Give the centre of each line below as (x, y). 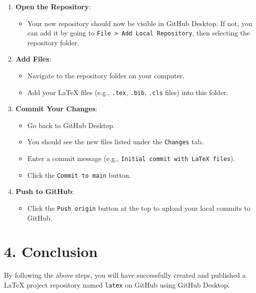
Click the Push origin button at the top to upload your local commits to (139, 208)
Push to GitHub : (45, 191)
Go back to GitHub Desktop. (71, 125)
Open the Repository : (53, 6)
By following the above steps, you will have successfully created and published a (125, 275)
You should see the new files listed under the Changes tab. (115, 142)
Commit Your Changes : (56, 109)
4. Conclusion (51, 251)
